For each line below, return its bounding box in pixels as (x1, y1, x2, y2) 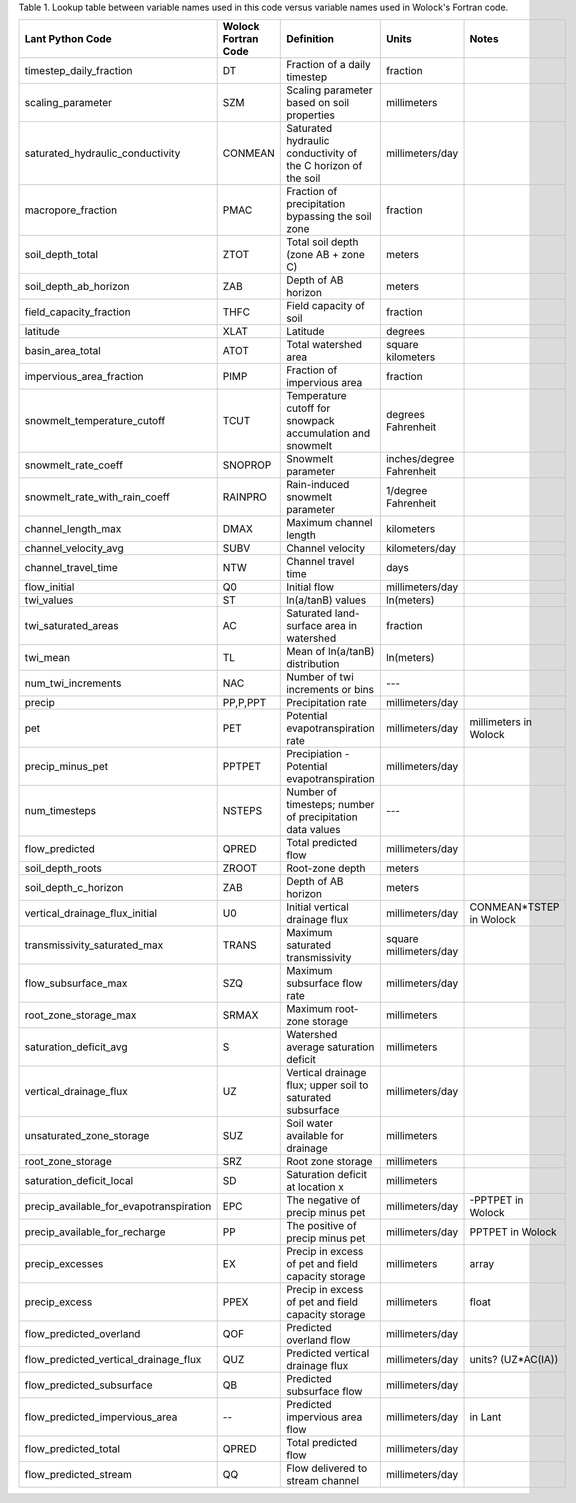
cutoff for (286, 401, 331, 415)
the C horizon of (286, 159, 363, 173)
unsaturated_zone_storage (24, 1129, 150, 1143)
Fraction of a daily (286, 58, 372, 72)
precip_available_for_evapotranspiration (24, 1200, 212, 1214)
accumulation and (286, 426, 371, 440)
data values (286, 823, 341, 837)
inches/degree (385, 452, 455, 466)
